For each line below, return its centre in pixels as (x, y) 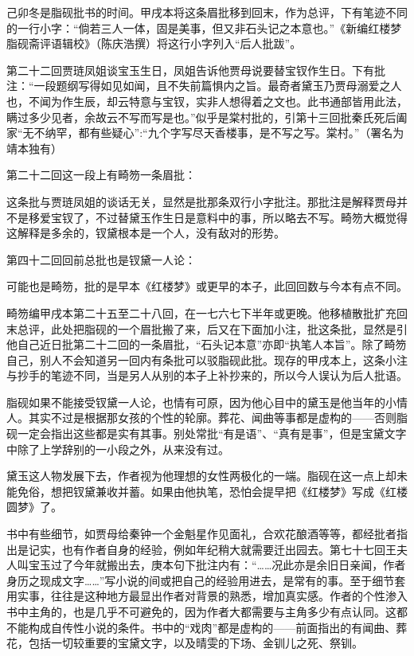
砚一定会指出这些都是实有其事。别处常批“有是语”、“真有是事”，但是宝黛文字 (207, 433)
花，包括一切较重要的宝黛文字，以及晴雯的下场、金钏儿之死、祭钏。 (185, 643)
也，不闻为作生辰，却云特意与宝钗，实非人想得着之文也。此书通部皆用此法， (207, 101)
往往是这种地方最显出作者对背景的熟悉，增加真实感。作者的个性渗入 (229, 596)
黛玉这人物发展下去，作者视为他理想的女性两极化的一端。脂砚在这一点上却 (201, 476)
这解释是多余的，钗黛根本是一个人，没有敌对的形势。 (146, 233)
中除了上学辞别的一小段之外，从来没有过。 (118, 449)
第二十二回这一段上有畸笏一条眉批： (101, 175)
